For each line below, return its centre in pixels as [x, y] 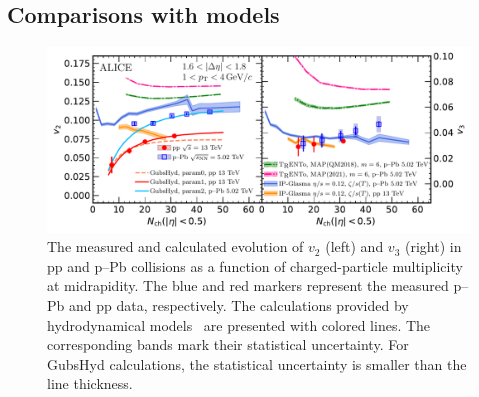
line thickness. [90, 383]
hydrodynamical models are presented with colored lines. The [239, 324]
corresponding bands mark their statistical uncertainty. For [228, 344]
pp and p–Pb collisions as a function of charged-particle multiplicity [255, 265]
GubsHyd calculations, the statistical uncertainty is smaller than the [257, 363]
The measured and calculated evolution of [175, 246]
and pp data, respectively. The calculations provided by [238, 305]
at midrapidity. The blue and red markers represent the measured [248, 285]
